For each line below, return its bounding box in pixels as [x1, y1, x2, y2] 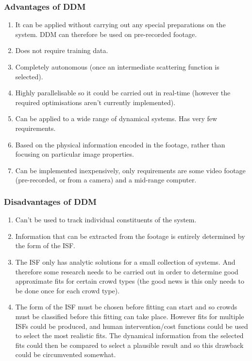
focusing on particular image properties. [15, 149, 134, 159]
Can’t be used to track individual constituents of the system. [15, 215, 197, 225]
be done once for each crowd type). [15, 285, 120, 295]
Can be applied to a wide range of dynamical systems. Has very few [15, 113, 218, 124]
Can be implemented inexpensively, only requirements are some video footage [15, 165, 246, 175]
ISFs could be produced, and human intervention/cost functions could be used [15, 321, 248, 331]
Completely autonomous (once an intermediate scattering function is [15, 62, 219, 72]
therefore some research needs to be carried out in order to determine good [15, 266, 238, 276]
